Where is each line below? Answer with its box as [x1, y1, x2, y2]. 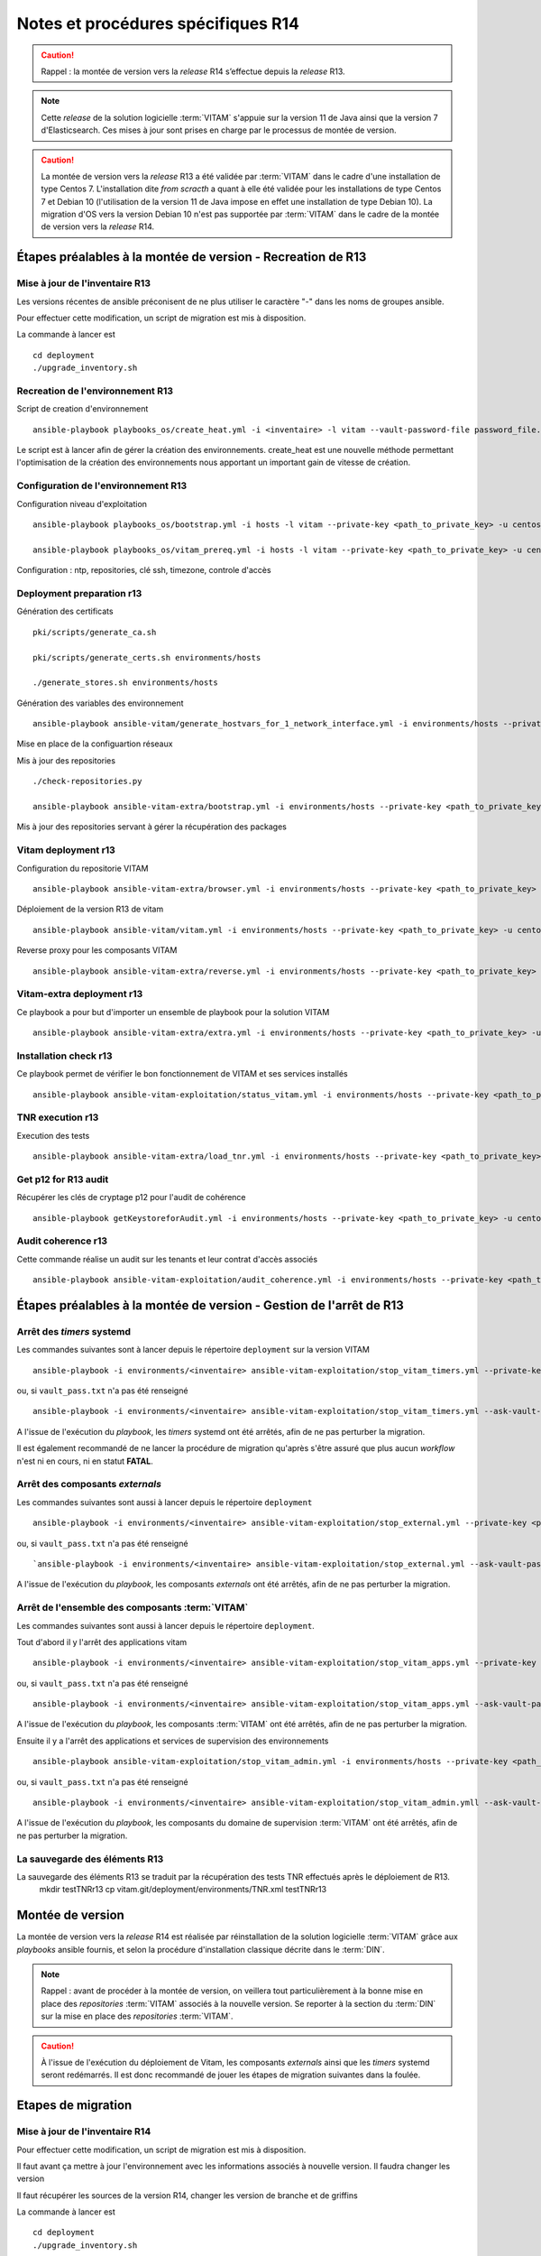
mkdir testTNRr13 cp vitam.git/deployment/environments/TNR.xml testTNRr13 [39, 1884, 327, 1895]
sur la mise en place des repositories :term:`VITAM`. [41, 2011, 234, 2021]
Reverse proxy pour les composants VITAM [16, 945, 178, 956]
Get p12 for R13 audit [16, 1173, 109, 1186]
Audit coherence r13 [16, 1234, 108, 1247]
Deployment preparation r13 [16, 587, 142, 599]
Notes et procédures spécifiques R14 [16, 14, 300, 33]
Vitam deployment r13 [16, 844, 116, 856]
